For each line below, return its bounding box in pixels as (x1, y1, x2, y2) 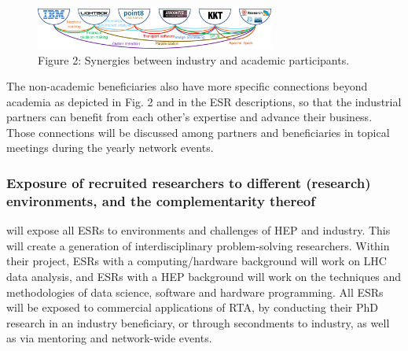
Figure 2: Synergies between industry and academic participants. (38, 51, 350, 68)
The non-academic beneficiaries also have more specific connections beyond (6, 78, 368, 94)
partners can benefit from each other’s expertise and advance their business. (6, 109, 373, 125)
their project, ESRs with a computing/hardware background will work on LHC (6, 253, 387, 269)
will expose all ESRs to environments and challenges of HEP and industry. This (6, 222, 391, 238)
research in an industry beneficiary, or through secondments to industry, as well (6, 314, 390, 331)
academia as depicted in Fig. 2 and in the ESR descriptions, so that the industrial (6, 93, 402, 109)
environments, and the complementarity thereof (6, 190, 316, 210)
